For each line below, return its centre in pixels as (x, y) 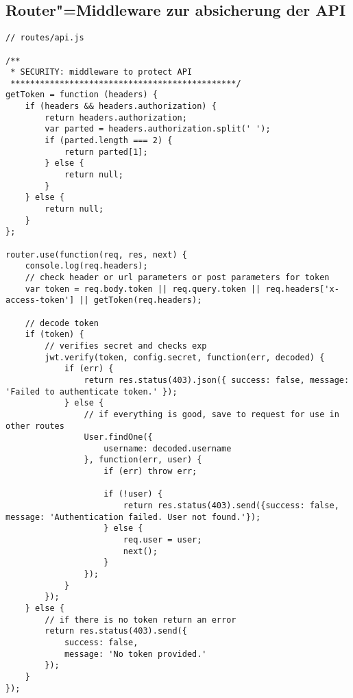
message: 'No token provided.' (135, 654)
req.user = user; (162, 540)
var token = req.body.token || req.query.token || (143, 289)
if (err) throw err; (150, 472)
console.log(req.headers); (86, 266)
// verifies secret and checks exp (126, 346)
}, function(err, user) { (143, 460)
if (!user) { (133, 494)
